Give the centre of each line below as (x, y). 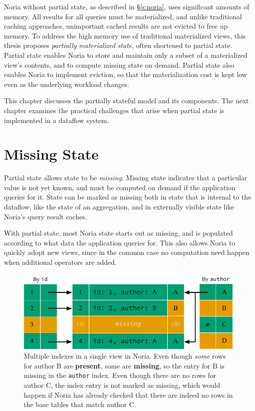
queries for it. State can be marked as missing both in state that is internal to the (128, 197)
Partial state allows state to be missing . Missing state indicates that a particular (126, 178)
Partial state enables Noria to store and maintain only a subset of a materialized (126, 55)
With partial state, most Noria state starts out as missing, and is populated (118, 233)
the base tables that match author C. (80, 404)
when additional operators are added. (60, 262)
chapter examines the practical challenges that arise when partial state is (114, 110)
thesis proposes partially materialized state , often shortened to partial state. (118, 45)
